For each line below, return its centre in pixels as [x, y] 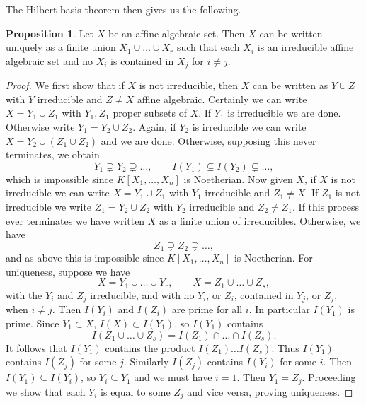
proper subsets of [150, 113]
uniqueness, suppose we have [68, 271]
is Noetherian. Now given [238, 178]
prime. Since [33, 323]
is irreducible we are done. [284, 113]
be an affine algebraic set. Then [176, 33]
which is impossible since [59, 178]
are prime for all [207, 309]
